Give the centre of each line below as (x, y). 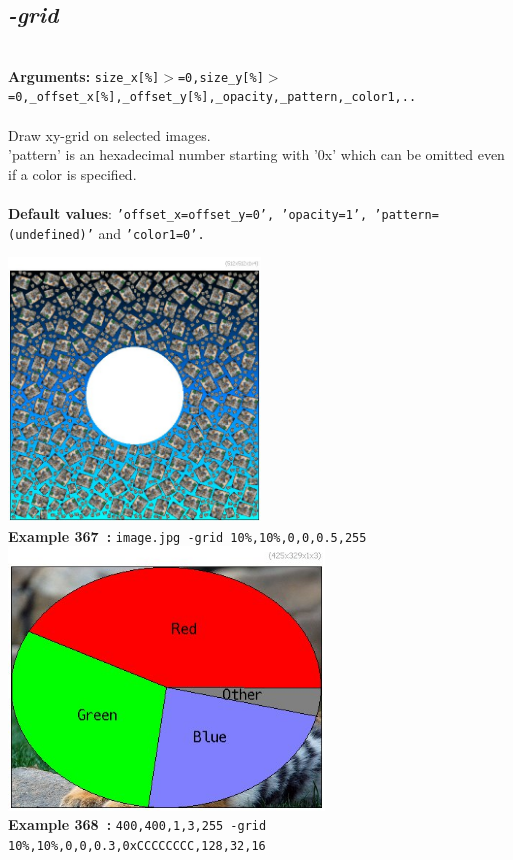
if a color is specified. (72, 173)
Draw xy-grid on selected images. (109, 134)
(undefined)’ (51, 234)
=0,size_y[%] (220, 77)
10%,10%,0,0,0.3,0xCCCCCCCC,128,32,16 (137, 846)
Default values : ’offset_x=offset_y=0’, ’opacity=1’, (188, 213)
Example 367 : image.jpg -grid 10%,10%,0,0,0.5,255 (187, 535)
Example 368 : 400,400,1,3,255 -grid (137, 824)
